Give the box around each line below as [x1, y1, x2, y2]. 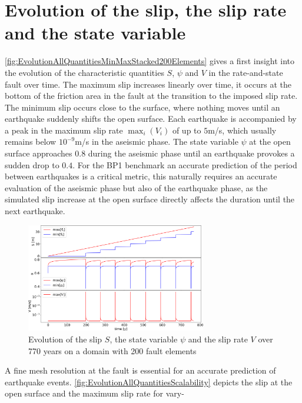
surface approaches [5, 147, 72, 159]
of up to [172, 124, 201, 136]
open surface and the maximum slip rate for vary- [5, 387, 184, 399]
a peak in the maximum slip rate [5, 124, 123, 136]
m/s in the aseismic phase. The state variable [75, 135, 238, 148]
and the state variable [5, 21, 186, 45]
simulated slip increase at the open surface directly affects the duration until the [5, 193, 295, 205]
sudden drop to [5, 158, 59, 171]
